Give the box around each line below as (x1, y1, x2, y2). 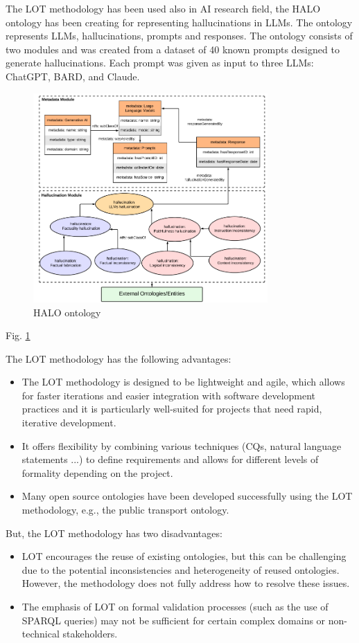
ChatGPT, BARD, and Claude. (6, 69, 140, 83)
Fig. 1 (6, 328, 30, 343)
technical (21, 626, 60, 641)
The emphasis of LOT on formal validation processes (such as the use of (21, 599, 329, 614)
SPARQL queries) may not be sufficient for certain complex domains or (21, 613, 326, 627)
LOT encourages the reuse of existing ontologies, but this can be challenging (21, 549, 347, 563)
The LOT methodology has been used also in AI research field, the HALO (6, 1, 321, 15)
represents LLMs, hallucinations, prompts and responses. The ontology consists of (6, 28, 353, 43)
